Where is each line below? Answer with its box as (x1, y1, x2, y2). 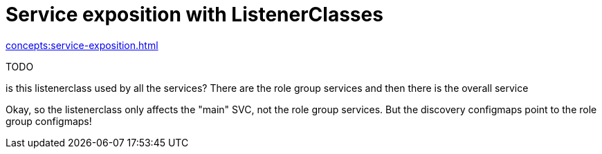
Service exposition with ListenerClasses (6, 3, 383, 26)
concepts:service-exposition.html (6, 39, 158, 51)
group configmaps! (6, 115, 92, 127)
